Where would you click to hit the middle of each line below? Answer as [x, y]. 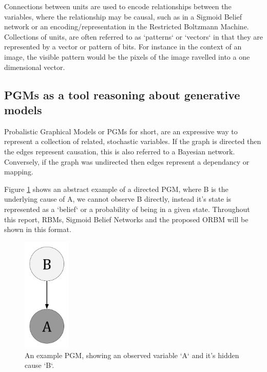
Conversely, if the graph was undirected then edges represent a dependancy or [127, 161]
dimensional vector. [35, 67]
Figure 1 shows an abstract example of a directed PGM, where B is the [116, 189]
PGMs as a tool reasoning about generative [122, 94]
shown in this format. [38, 229]
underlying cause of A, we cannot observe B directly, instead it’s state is [118, 199]
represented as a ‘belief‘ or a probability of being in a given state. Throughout [127, 209]
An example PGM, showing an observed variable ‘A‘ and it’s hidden [132, 355]
